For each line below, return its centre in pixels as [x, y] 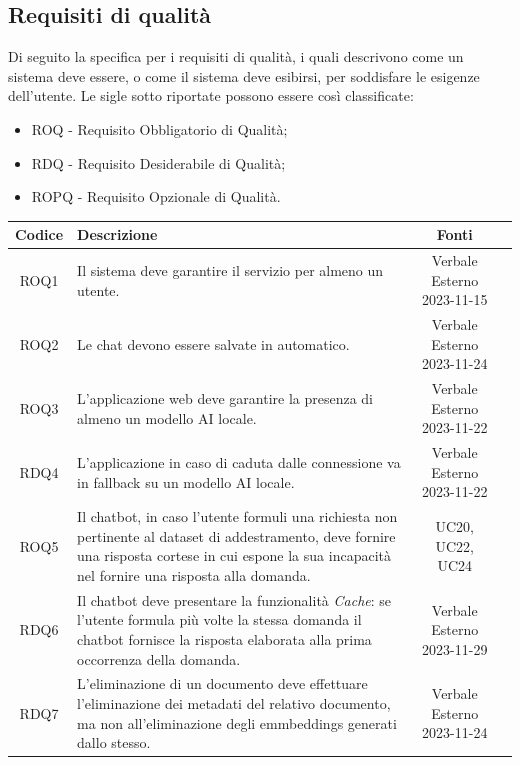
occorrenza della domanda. [159, 658]
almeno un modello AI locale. [167, 417]
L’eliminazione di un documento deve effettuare [222, 683]
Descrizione [117, 234]
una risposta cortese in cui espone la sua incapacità [234, 555]
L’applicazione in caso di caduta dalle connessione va [239, 462]
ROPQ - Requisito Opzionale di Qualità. [156, 196]
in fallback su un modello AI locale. [186, 481]
